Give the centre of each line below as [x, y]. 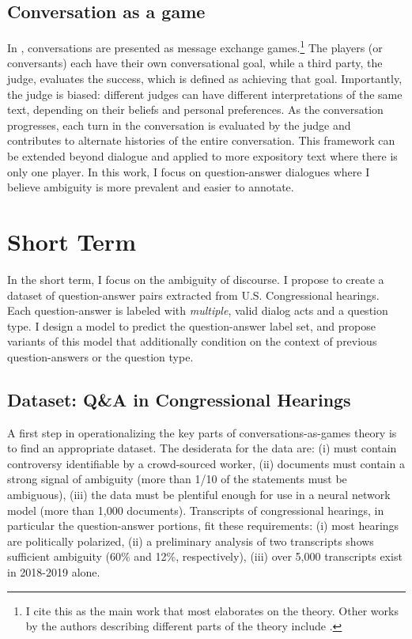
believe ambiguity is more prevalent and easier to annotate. [151, 187]
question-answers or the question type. [100, 356]
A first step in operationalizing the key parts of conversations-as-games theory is [202, 432]
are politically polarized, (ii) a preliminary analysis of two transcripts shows [191, 541]
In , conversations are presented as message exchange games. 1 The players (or [195, 46]
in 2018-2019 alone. [54, 572]
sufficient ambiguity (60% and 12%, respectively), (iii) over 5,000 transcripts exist [205, 556]
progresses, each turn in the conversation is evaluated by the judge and [179, 125]
